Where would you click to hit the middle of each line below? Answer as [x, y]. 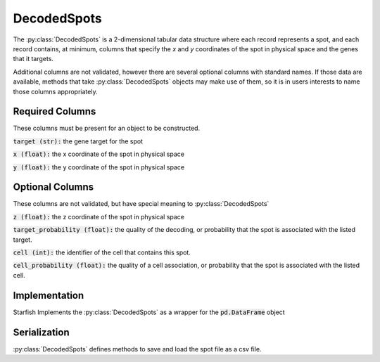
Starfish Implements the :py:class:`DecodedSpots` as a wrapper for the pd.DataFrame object [149, 312]
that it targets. [33, 59]
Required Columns [55, 111]
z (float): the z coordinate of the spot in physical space [99, 216]
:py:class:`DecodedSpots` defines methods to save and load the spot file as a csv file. [137, 349]
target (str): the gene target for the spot [78, 141]
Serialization [41, 332]
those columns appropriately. [55, 91]
